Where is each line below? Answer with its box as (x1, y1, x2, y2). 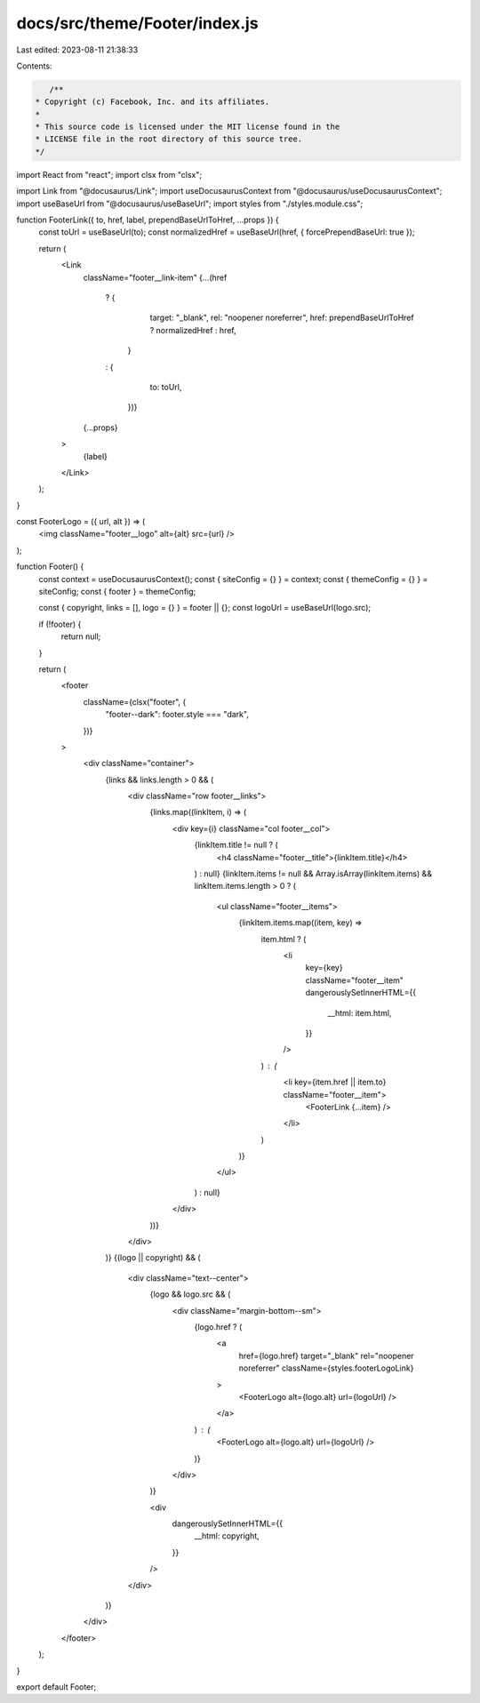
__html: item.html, (327, 1007, 392, 1018)
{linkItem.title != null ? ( (194, 840, 279, 851)
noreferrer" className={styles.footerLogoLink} (238, 1363, 414, 1373)
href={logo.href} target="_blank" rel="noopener (238, 1350, 414, 1361)
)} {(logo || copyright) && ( (105, 1252, 201, 1263)
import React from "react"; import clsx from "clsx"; (16, 169, 203, 180)
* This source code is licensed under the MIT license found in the (35, 122, 340, 132)
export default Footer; (16, 1681, 97, 1692)
